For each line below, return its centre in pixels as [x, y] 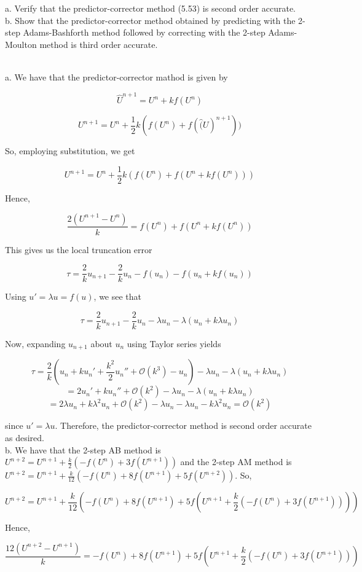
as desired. [25, 437]
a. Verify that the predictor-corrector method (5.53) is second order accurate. [151, 8]
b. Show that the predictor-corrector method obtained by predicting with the [150, 20]
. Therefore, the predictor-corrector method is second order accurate [183, 425]
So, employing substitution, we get [70, 151]
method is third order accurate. [99, 44]
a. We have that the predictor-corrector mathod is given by [116, 76]
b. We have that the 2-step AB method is [83, 449]
